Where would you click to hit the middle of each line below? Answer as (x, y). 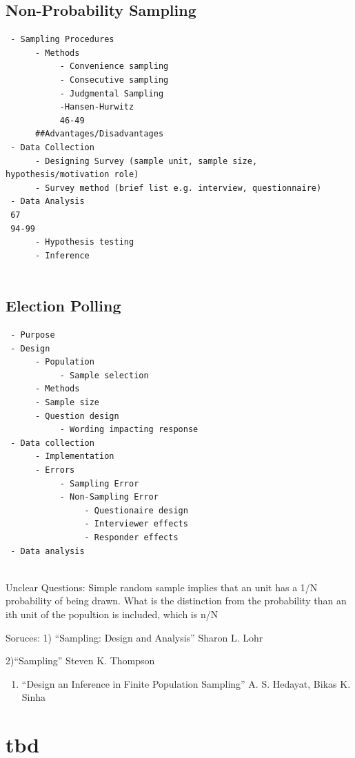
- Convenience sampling (114, 66)
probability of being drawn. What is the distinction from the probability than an (176, 601)
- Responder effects (131, 537)
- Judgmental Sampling (112, 93)
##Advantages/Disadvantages (99, 134)
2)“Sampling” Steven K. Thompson (80, 660)
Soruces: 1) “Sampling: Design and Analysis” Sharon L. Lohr (134, 637)
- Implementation (74, 457)
